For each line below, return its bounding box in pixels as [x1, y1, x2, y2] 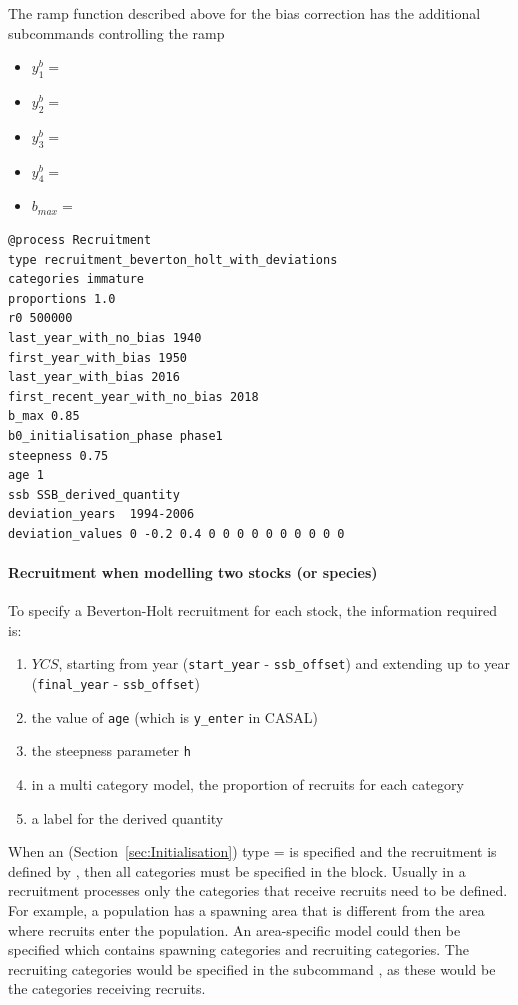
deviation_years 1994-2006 [8, 507, 195, 522]
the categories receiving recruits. [8, 978, 206, 999]
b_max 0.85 [8, 409, 80, 424]
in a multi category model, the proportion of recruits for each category [31, 774, 464, 795]
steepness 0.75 [8, 448, 109, 463]
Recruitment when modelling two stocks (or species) [8, 562, 378, 583]
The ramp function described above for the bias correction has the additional [8, 3, 481, 23]
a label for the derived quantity [31, 807, 224, 828]
